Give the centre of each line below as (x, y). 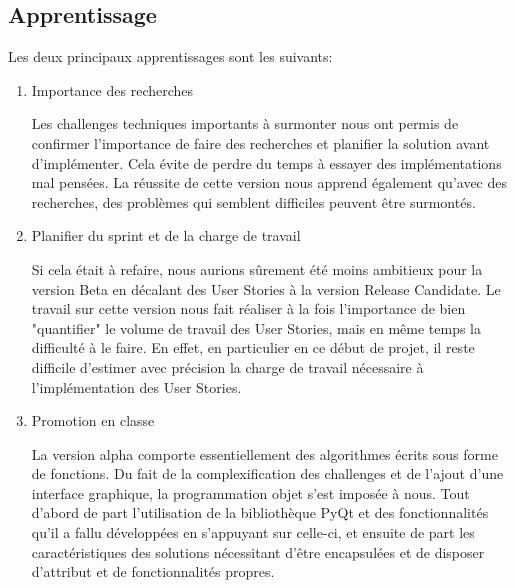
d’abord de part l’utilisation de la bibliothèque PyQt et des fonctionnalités (260, 512)
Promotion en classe (93, 420)
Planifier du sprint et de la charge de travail (166, 235)
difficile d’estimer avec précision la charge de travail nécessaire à (227, 366)
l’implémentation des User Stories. (136, 386)
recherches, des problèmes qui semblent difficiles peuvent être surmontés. (253, 201)
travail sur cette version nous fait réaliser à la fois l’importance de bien (248, 308)
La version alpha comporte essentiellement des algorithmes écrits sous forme (264, 453)
